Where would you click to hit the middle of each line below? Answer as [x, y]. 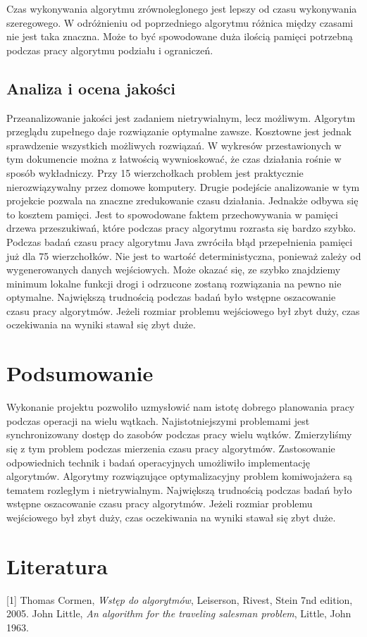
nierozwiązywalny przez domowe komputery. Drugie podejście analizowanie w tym [183, 186]
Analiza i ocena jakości [91, 88]
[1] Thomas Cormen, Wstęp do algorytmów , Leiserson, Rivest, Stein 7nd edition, [180, 599]
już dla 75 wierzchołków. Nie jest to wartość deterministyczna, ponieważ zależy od [184, 255]
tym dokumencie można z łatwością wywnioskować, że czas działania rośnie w [174, 159]
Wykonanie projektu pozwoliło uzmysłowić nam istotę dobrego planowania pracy [181, 407]
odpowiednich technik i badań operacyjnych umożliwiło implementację [158, 462]
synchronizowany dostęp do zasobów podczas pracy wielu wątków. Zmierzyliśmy [179, 434]
